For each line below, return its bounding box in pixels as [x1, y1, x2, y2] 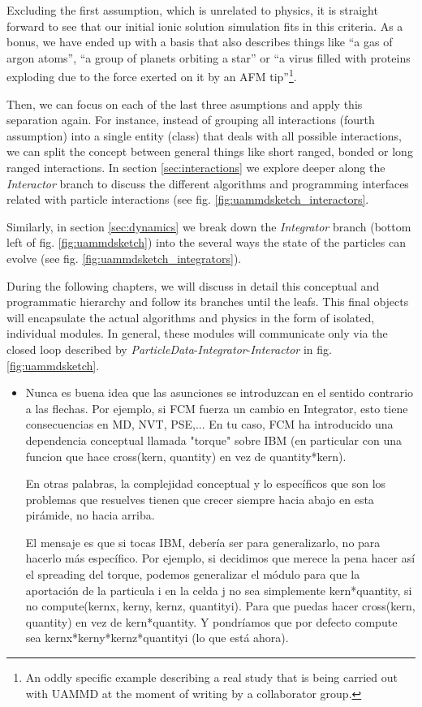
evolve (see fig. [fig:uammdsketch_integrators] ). [6, 249, 242, 266]
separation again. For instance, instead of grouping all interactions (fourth [6, 111, 375, 128]
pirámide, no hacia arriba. [25, 507, 155, 524]
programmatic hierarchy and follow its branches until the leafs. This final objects [6, 293, 409, 310]
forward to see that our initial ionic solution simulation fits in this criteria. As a [6, 17, 403, 34]
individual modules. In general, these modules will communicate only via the [6, 325, 388, 342]
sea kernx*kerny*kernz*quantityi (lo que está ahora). [25, 629, 289, 646]
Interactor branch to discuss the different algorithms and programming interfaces [6, 175, 409, 192]
